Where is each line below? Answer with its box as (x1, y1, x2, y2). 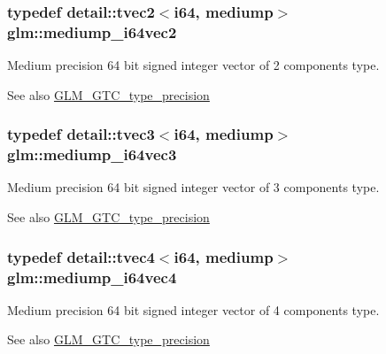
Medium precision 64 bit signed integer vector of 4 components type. (7, 300, 380, 319)
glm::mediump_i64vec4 (7, 265, 177, 288)
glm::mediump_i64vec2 (7, 20, 177, 42)
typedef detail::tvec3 (7, 123, 155, 145)
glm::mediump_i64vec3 (7, 143, 177, 165)
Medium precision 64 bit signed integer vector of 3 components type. (7, 178, 380, 196)
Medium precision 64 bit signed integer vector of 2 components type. (7, 56, 380, 74)
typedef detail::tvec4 (7, 245, 155, 267)
